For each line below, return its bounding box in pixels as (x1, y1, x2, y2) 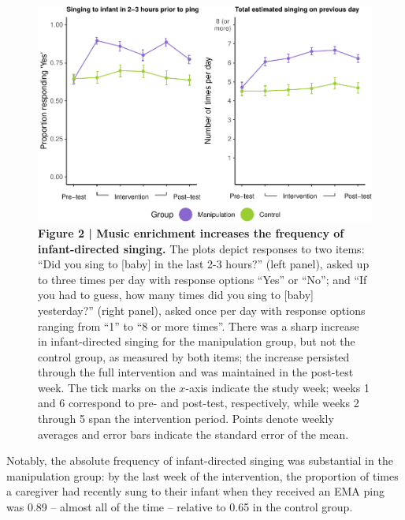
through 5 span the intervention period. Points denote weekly (38, 410, 334, 427)
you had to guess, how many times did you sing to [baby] (38, 286, 314, 303)
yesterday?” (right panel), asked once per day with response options (38, 301, 366, 318)
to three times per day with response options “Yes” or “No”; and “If (38, 271, 367, 287)
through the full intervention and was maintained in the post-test (38, 364, 354, 380)
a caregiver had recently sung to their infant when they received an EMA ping (6, 483, 385, 499)
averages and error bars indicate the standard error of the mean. (38, 425, 349, 442)
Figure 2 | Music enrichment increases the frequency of (38, 224, 344, 241)
